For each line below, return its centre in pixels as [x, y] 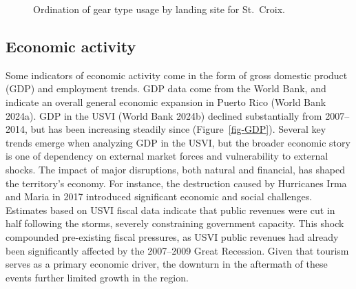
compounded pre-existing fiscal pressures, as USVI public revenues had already [172, 236]
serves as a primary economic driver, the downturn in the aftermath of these [167, 264]
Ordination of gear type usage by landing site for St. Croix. [159, 9]
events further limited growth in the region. [97, 277]
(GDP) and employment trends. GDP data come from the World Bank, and [166, 88]
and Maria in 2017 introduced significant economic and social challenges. [159, 196]
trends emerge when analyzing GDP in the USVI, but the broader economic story [178, 142]
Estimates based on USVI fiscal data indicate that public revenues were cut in [170, 210]
